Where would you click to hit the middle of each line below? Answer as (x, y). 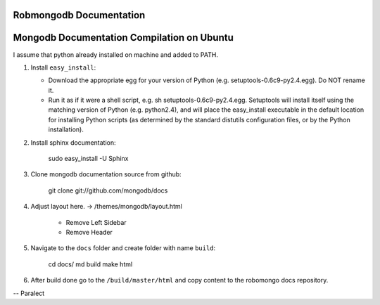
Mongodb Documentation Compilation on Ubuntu (123, 38)
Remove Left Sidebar (96, 222)
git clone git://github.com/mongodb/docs (108, 190)
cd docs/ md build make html (90, 264)
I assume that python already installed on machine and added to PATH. (115, 54)
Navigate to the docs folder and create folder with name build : (123, 248)
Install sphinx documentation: (73, 142)
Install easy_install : (63, 67)
